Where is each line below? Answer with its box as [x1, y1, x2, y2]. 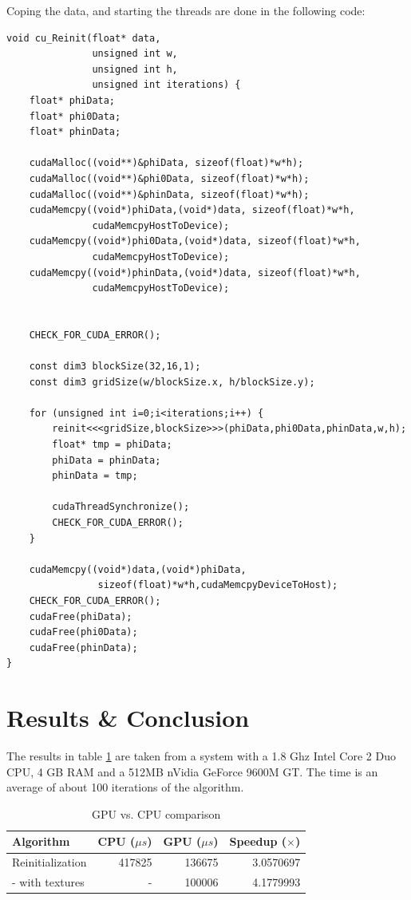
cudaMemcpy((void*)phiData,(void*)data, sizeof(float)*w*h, [29, 204, 355, 216]
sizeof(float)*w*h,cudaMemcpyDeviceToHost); [97, 579, 338, 591]
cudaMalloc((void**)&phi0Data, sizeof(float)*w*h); [29, 172, 310, 184]
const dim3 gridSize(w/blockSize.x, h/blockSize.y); [29, 376, 315, 388]
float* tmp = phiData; [52, 439, 172, 451]
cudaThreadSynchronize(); [52, 501, 190, 513]
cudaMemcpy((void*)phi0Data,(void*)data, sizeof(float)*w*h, [29, 235, 361, 247]
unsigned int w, [92, 48, 178, 60]
